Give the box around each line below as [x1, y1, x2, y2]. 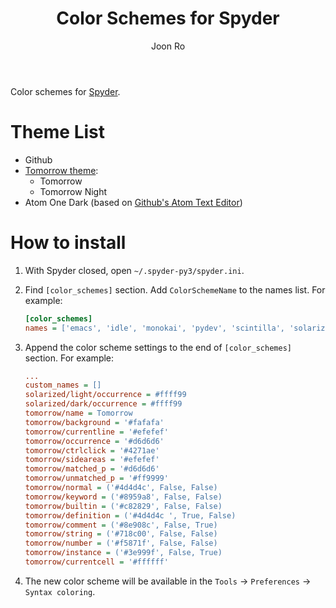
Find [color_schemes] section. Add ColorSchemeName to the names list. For [24, 283, 326, 296]
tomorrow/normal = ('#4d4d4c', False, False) [24, 483, 218, 493]
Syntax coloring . [24, 585, 96, 597]
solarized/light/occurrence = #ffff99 [24, 390, 187, 400]
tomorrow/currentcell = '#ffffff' [24, 557, 169, 567]
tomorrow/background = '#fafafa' [24, 417, 165, 427]
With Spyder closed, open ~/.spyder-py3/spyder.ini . [24, 264, 245, 276]
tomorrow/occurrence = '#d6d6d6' [24, 436, 165, 446]
